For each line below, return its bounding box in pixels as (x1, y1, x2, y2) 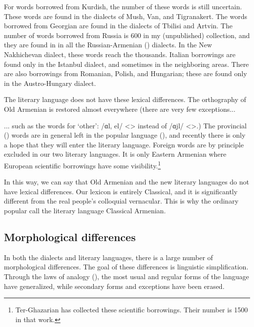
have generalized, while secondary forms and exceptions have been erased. (4, 281, 225, 291)
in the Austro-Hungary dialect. (4, 78, 96, 88)
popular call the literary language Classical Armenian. (4, 205, 166, 215)
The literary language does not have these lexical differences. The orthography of (4, 94, 246, 104)
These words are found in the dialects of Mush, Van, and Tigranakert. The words (4, 11, 247, 21)
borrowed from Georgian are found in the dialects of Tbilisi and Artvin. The (4, 20, 233, 31)
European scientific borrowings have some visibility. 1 (4, 159, 161, 170)
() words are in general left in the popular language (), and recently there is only (4, 130, 246, 140)
